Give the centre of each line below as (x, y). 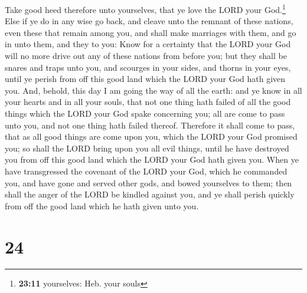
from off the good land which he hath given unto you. (102, 205)
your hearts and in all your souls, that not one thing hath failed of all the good (148, 102)
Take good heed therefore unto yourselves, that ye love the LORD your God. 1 (145, 9)
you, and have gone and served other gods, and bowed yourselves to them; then (148, 182)
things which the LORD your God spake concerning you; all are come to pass (145, 113)
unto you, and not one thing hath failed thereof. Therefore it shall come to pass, (150, 125)
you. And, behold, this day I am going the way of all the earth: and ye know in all (153, 90)
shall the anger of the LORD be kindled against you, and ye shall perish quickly (150, 194)
